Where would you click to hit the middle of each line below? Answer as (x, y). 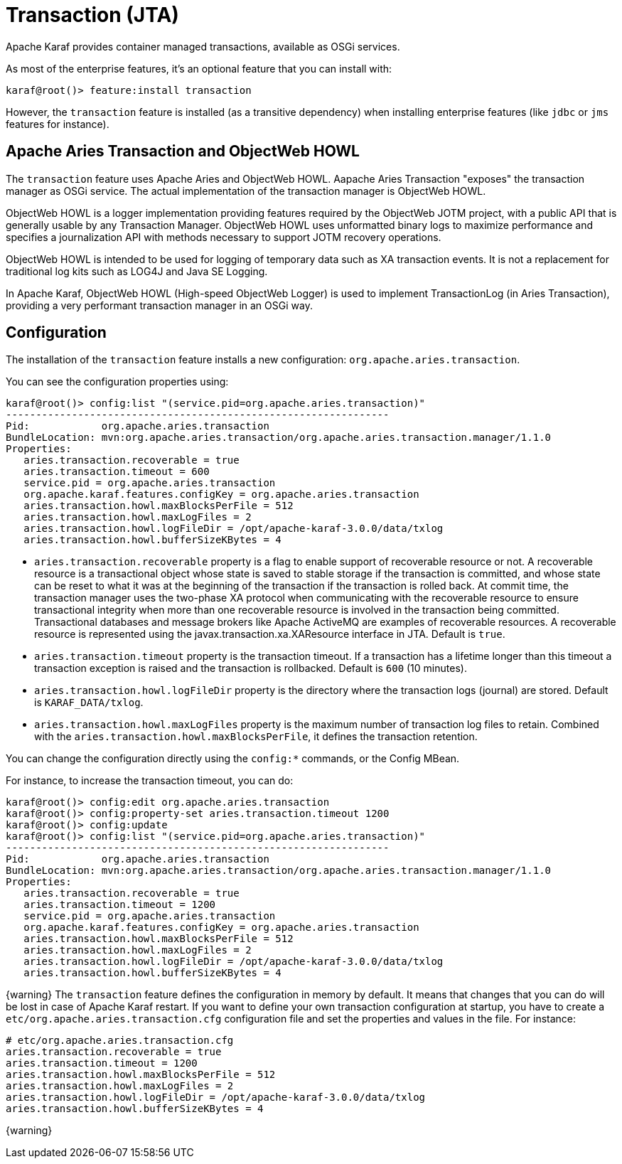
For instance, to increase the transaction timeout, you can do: (150, 781)
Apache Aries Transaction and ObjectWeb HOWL (183, 151)
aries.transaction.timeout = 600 (117, 472)
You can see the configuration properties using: (117, 382)
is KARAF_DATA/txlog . (89, 703)
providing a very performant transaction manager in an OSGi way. (159, 305)
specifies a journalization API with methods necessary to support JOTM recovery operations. (224, 237)
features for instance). (58, 124)
